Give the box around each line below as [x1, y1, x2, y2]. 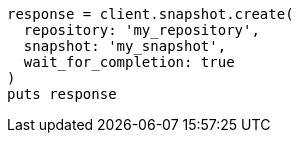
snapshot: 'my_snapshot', [23, 38, 227, 54]
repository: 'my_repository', [23, 22, 260, 38]
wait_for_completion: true [23, 54, 235, 70]
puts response [7, 86, 117, 102]
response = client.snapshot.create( [7, 6, 294, 22]
